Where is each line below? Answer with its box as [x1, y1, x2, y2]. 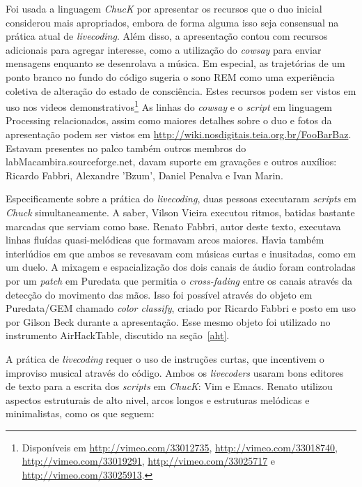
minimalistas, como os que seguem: [6, 406, 155, 421]
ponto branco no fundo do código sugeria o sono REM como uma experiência [6, 69, 335, 84]
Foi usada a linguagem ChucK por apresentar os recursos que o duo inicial [6, 1, 322, 15]
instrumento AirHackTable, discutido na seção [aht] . [6, 328, 230, 343]
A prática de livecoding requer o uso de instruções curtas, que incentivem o [6, 351, 324, 366]
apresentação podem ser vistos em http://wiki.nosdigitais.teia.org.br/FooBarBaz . [6, 127, 352, 141]
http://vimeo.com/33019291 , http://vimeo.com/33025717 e [22, 454, 276, 468]
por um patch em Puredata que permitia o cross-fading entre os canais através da [6, 273, 353, 287]
